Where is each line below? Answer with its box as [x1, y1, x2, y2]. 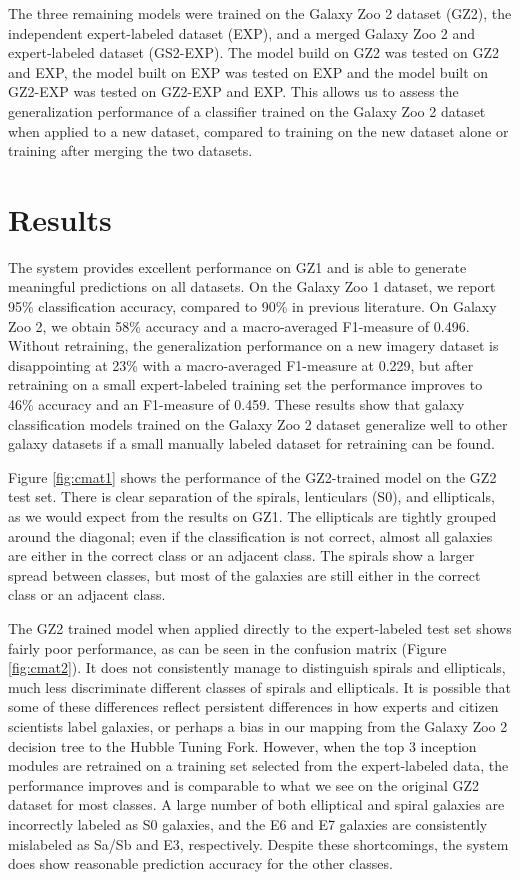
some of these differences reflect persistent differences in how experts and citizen [8, 696, 499, 717]
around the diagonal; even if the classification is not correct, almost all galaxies [8, 525, 493, 546]
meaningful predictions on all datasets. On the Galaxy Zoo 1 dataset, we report [8, 276, 496, 297]
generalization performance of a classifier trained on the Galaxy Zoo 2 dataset [8, 100, 486, 121]
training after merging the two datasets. [8, 140, 253, 161]
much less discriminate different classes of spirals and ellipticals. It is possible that [8, 676, 512, 697]
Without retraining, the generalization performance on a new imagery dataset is [8, 335, 499, 356]
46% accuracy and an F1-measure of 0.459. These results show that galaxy [8, 394, 465, 415]
